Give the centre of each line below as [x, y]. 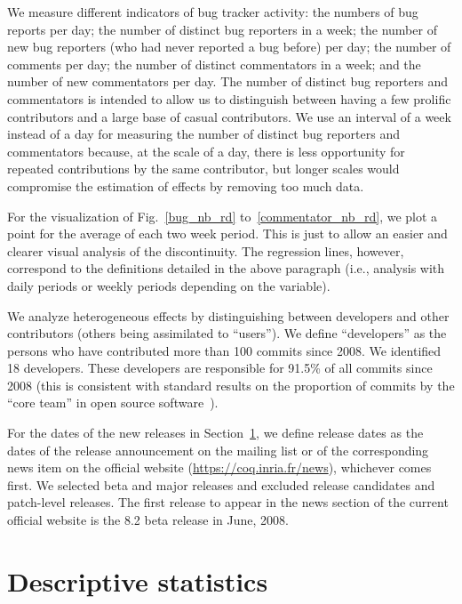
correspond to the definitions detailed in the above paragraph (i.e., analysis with [226, 268]
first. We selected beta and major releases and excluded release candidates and [221, 484]
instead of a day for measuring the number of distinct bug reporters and [203, 134]
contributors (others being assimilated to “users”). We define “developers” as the [227, 333]
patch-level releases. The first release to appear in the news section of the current [228, 502]
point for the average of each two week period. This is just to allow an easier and [227, 234]
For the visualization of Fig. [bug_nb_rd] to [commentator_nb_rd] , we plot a [223, 216]
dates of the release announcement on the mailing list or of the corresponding [218, 450]
